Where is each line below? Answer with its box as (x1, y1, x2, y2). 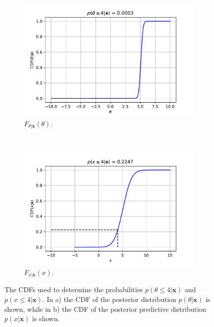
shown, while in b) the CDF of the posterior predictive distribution (4, 303, 207, 314)
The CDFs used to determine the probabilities (4, 284, 143, 295)
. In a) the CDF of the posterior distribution (42, 294, 177, 304)
